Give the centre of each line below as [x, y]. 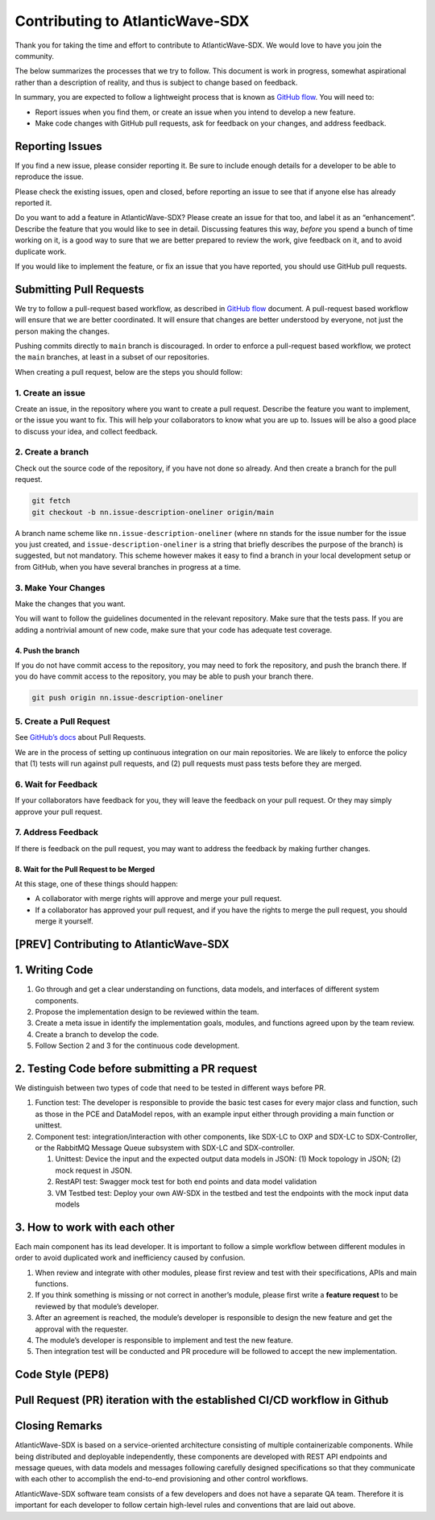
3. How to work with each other [95, 1227]
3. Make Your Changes [60, 588]
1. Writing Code [54, 970]
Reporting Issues [58, 146]
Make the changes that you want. [70, 604]
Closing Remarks [59, 1426]
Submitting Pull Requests [80, 289]
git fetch [51, 501]
